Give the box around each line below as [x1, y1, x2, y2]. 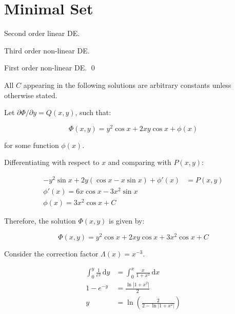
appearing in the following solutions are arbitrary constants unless [23, 79, 231, 90]
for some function [4, 139, 59, 150]
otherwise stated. [4, 89, 57, 100]
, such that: [75, 107, 111, 118]
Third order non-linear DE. [4, 45, 90, 56]
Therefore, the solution [4, 215, 76, 226]
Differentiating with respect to [4, 157, 100, 168]
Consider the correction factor [4, 248, 99, 258]
